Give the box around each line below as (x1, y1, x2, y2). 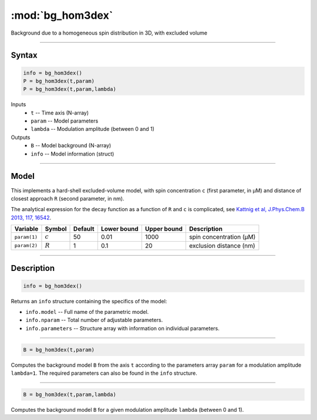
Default (73, 225, 95, 233)
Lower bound (100, 225, 139, 233)
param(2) (14, 242, 38, 249)
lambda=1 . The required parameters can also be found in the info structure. (11, 370, 198, 377)
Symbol (45, 225, 67, 233)
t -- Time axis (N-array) (31, 109, 89, 116)
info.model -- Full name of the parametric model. (25, 308, 149, 315)
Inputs (11, 101, 26, 108)
